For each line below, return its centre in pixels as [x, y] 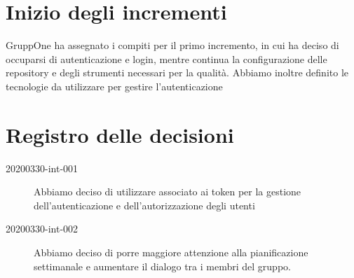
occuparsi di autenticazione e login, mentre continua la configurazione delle [166, 58]
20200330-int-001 [42, 168]
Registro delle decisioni [120, 134]
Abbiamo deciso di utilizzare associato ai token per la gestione [168, 192]
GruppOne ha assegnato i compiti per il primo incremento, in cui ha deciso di [172, 45]
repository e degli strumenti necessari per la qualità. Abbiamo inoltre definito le [177, 72]
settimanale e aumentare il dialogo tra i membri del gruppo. [162, 266]
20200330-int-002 [42, 229]
